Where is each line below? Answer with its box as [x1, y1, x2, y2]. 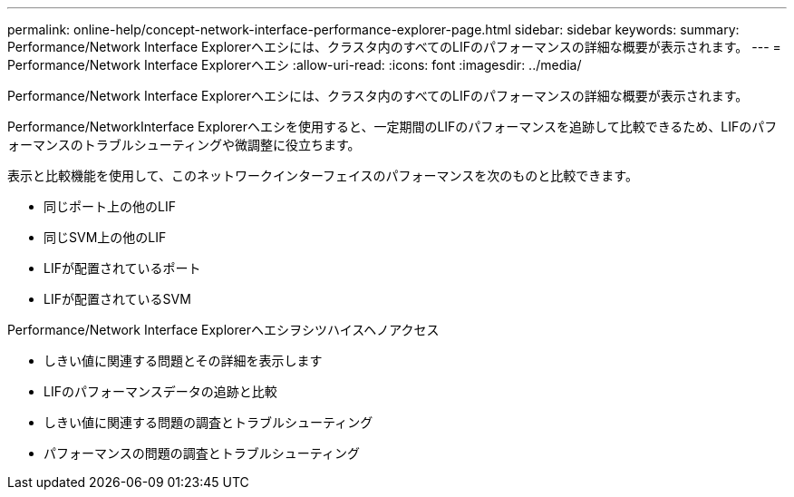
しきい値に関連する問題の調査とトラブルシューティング [44, 414, 373, 430]
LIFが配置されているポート [44, 260, 201, 276]
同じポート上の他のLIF [44, 199, 176, 214]
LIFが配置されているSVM [44, 291, 191, 307]
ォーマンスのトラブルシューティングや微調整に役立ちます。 [7, 137, 361, 152]
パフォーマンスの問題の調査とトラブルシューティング [44, 445, 360, 461]
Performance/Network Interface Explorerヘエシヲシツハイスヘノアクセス [7, 322, 440, 337]
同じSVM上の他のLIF [44, 229, 167, 245]
